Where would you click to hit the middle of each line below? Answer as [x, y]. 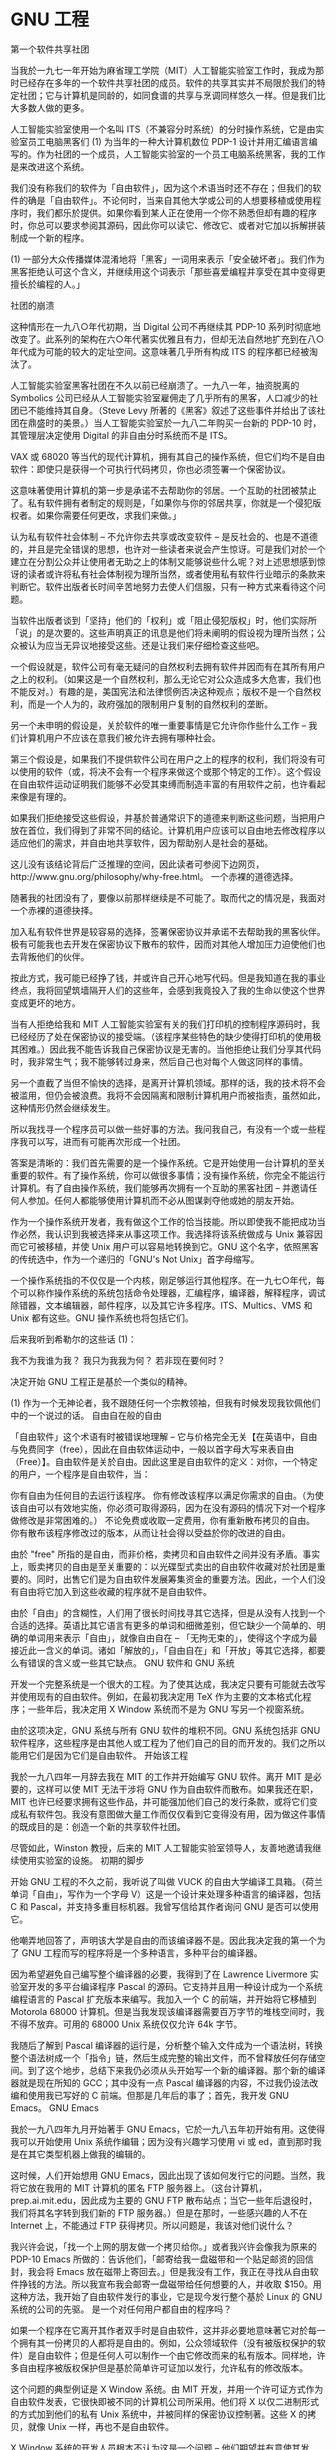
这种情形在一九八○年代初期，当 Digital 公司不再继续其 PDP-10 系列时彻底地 [166, 326]
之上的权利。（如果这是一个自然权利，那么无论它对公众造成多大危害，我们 [161, 679]
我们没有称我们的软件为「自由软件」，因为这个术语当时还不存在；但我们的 [161, 187]
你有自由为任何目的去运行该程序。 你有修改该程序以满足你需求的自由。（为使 [167, 1495]
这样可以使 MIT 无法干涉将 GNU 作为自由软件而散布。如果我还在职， [177, 1789]
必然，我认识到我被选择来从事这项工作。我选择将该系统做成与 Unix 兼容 [166, 1234]
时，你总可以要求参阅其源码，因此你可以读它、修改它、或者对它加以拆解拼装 [168, 225]
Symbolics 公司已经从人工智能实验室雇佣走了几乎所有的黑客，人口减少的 [160, 397]
